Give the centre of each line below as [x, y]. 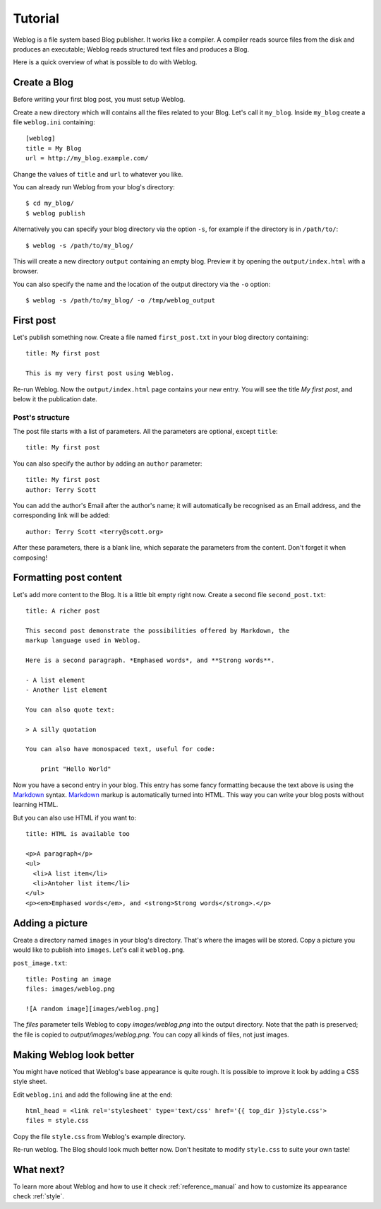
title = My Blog [54, 148]
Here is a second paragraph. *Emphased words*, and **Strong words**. [150, 660]
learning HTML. [36, 805]
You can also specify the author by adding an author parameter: [108, 464]
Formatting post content [68, 578]
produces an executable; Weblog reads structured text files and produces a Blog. [131, 49]
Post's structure [41, 417]
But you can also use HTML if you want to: [75, 818]
